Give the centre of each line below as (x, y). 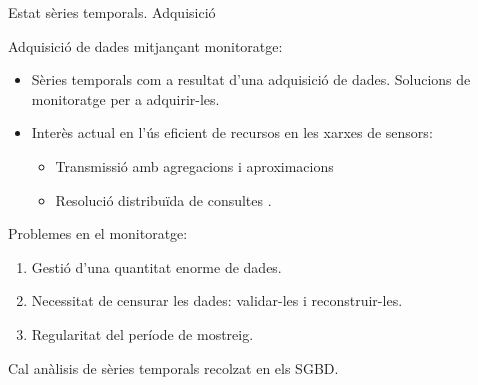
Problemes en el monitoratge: (98, 233)
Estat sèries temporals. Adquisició (112, 12)
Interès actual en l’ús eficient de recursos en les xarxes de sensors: (232, 132)
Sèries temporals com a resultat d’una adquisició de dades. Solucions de (251, 79)
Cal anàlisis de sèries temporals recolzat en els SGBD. (173, 367)
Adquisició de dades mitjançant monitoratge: (145, 45)
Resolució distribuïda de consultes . (163, 199)
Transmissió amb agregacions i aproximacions (194, 165)
